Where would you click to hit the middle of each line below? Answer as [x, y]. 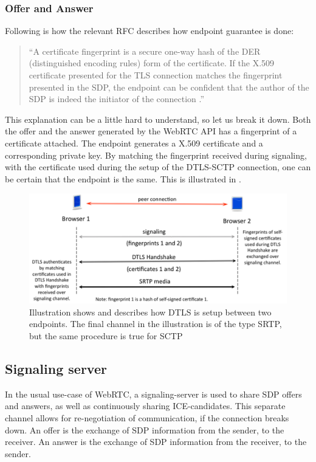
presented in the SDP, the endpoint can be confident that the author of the [169, 87]
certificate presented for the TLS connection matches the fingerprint [156, 75]
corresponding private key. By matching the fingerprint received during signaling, [156, 155]
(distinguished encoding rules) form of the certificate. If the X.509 [152, 63]
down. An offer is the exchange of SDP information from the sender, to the [145, 429]
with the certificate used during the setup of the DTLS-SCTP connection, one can [158, 167]
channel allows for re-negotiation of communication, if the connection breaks [147, 418]
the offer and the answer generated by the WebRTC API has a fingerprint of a [151, 131]
